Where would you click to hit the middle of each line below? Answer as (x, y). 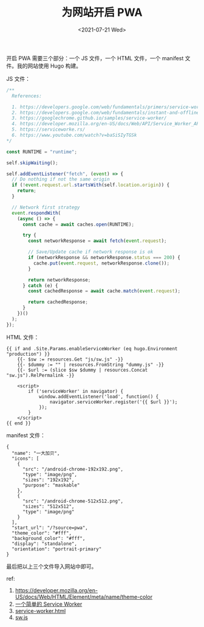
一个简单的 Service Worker (49, 604)
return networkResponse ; (59, 280)
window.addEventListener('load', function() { (99, 397)
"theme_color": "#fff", (42, 533)
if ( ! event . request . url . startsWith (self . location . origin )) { (91, 185)
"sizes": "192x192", (48, 480)
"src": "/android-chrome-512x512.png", (73, 501)
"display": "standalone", (45, 544)
